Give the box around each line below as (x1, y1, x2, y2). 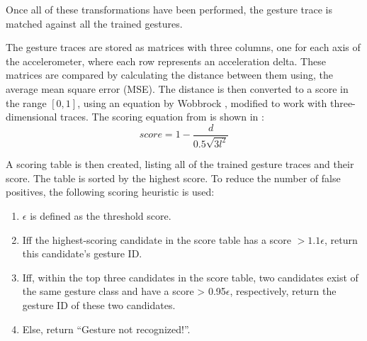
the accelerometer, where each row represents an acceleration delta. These (6, 53, 326, 68)
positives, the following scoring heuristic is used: (6, 184, 215, 199)
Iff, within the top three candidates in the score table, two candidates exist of (22, 269, 358, 284)
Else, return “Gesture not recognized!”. (22, 321, 191, 336)
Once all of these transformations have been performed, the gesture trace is (6, 2, 333, 16)
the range (6, 95, 47, 110)
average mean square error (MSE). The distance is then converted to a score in (6, 81, 349, 96)
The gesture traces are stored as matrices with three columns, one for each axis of (6, 40, 361, 55)
